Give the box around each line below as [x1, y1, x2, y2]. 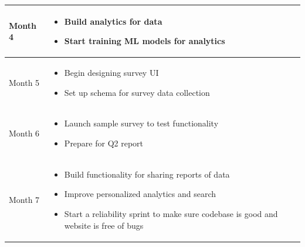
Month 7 [9, 193, 40, 206]
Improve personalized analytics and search [64, 188, 216, 200]
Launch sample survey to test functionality [64, 117, 219, 129]
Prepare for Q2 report [64, 136, 144, 149]
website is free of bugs [64, 219, 144, 231]
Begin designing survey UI [64, 66, 159, 78]
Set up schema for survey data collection [64, 86, 210, 98]
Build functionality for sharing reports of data [64, 168, 230, 180]
